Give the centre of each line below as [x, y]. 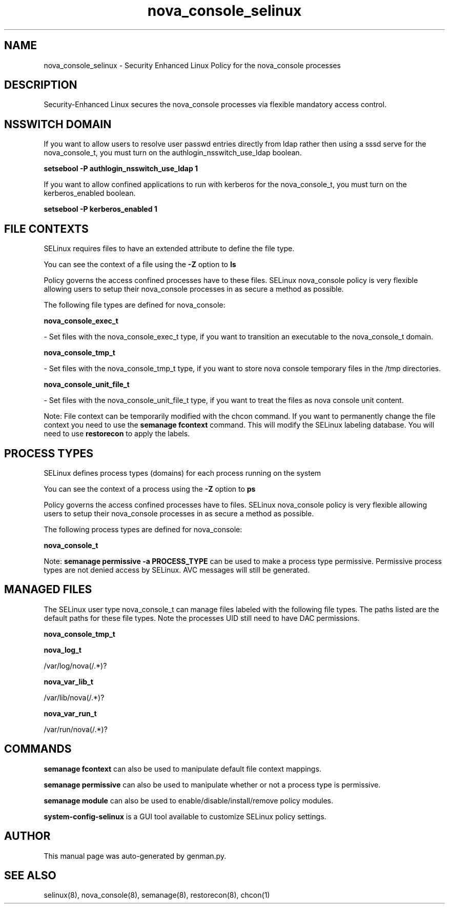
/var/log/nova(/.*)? [75, 665]
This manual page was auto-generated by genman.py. [135, 856]
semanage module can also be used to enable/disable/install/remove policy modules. [189, 800]
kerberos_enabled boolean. [90, 193]
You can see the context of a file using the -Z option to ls [140, 265]
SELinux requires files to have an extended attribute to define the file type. [169, 249]
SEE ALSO [30, 875]
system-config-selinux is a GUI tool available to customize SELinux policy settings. [185, 816]
